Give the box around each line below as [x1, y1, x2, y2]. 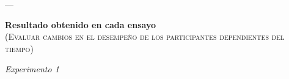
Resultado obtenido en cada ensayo [5, 18, 156, 31]
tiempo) [5, 42, 34, 55]
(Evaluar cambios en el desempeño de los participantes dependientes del [5, 30, 285, 43]
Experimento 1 [5, 62, 59, 75]
